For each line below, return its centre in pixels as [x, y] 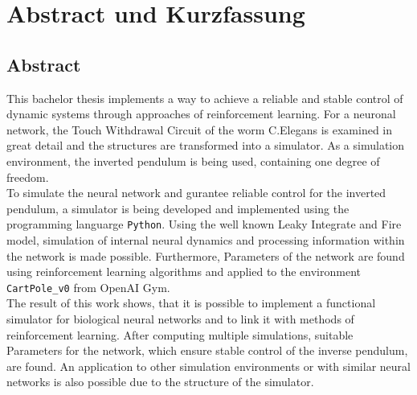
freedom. [28, 177]
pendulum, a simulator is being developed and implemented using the [178, 208]
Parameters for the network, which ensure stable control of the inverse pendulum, [207, 350]
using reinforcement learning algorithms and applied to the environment [184, 272]
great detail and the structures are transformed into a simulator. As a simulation [206, 145]
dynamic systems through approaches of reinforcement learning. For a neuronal [201, 114]
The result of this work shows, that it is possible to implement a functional [191, 303]
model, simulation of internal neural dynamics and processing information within [206, 239]
